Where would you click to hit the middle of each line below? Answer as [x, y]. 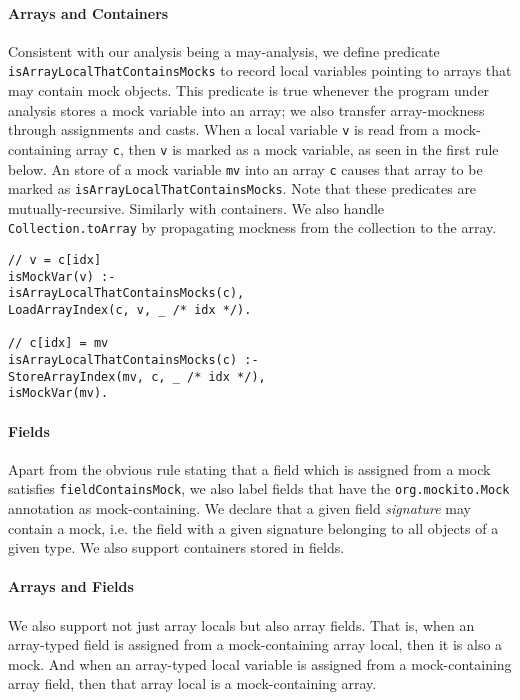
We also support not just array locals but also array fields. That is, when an [241, 624]
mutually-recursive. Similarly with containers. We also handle [196, 207]
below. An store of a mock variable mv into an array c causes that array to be [245, 168]
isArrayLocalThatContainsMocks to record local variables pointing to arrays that [260, 70]
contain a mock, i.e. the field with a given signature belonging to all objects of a [253, 527]
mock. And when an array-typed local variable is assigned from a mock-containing [260, 663]
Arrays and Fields [71, 586]
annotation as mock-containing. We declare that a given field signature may [239, 508]
